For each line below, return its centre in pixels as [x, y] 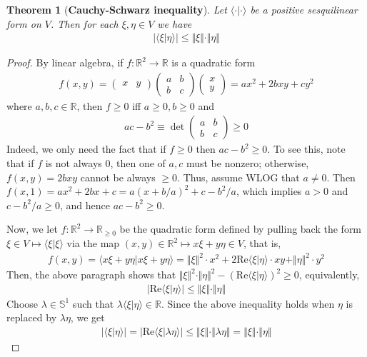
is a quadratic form [213, 62]
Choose [22, 303]
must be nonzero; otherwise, [247, 163]
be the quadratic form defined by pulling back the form [241, 229]
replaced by [32, 317]
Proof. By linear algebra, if [65, 62]
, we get [87, 317]
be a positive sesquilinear [304, 9]
